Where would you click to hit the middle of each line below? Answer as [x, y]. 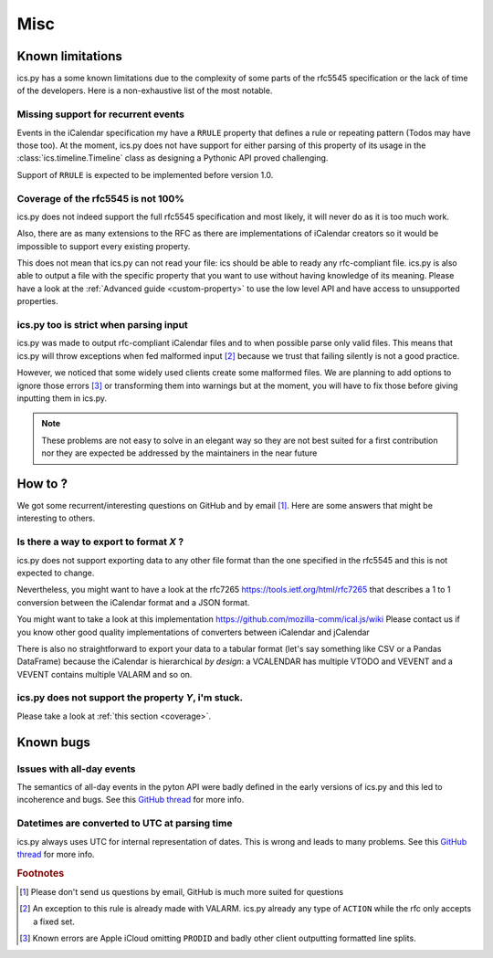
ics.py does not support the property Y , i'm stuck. [130, 698]
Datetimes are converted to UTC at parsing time [125, 824]
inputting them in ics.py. [62, 398]
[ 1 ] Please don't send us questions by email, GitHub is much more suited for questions [182, 891]
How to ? [42, 484]
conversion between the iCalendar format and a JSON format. [133, 602]
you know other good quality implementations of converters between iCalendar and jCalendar [193, 632]
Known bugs [54, 742]
